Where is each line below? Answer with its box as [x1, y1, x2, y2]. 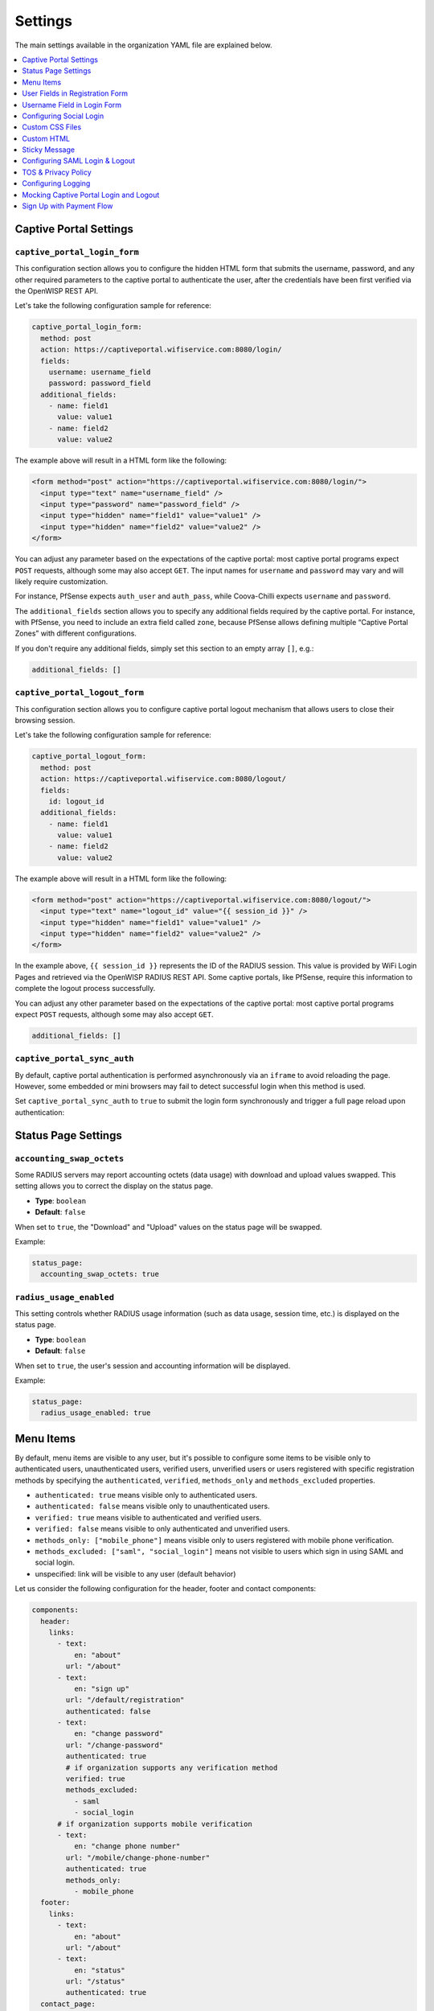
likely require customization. [14, 576, 108, 586]
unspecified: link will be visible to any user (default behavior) [35, 1569, 236, 1578]
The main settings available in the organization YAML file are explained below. [14, 40, 272, 50]
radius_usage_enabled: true [40, 1409, 151, 1417]
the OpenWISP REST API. [14, 286, 99, 295]
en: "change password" [73, 1729, 164, 1738]
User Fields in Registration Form [22, 88, 129, 98]
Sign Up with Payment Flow [22, 201, 113, 211]
